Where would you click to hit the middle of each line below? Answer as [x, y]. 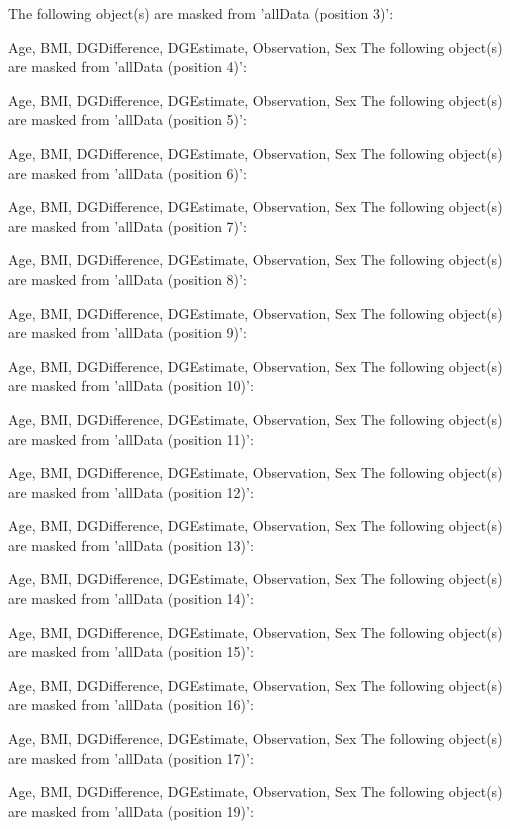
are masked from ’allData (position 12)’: [131, 491]
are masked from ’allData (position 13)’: [131, 544]
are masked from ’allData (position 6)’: [127, 172]
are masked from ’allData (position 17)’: [131, 757]
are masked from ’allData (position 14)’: [131, 598]
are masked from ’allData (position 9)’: [127, 332]
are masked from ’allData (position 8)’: [127, 278]
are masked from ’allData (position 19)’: [131, 810]
